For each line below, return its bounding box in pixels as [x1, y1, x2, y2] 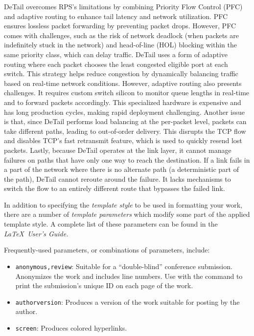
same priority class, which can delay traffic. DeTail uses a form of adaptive [4, 49, 228, 59]
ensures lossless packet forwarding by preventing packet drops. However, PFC [4, 21, 236, 31]
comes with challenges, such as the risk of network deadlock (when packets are [4, 30, 239, 40]
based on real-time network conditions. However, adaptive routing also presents [4, 78, 242, 88]
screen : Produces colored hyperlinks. [15, 322, 127, 333]
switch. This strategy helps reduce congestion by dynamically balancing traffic [4, 68, 238, 79]
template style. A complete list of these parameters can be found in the [4, 219, 218, 229]
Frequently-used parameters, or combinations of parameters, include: [4, 245, 210, 255]
